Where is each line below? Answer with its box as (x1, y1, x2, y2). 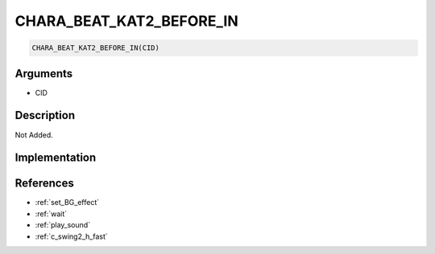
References (14, 177, 74, 190)
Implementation (14, 151, 97, 165)
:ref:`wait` (35, 209, 68, 219)
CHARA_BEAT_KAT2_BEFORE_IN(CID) (31, 43, 160, 52)
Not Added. (14, 129, 54, 140)
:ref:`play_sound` (35, 220, 91, 230)
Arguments (14, 67, 73, 80)
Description (14, 109, 76, 122)
